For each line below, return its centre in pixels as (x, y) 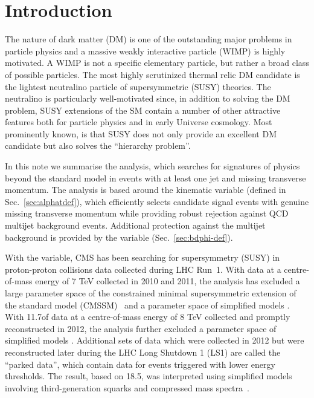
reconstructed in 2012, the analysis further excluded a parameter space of (141, 328)
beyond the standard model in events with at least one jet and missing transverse (155, 178)
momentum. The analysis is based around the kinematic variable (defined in (146, 190)
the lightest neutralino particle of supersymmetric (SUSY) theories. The (138, 86)
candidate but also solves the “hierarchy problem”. (98, 145)
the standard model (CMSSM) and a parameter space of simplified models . (147, 305)
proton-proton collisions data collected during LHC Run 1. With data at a (143, 269)
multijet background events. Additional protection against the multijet (135, 225)
